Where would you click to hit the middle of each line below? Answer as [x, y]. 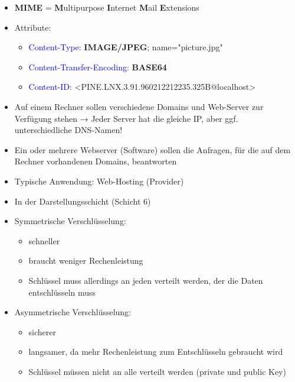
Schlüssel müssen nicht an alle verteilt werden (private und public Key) [157, 371]
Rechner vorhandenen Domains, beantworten [96, 161]
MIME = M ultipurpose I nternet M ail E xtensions [107, 7]
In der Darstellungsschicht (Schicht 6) [83, 201]
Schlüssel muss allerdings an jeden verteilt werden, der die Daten [146, 280]
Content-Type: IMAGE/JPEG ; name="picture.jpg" [126, 47]
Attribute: [33, 27]
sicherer [42, 331]
